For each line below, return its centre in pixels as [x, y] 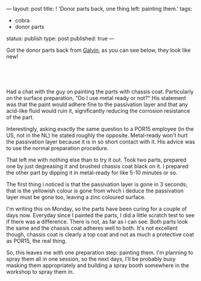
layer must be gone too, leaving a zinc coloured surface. [76, 197]
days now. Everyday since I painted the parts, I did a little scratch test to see [100, 215]
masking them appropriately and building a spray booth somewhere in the [98, 265]
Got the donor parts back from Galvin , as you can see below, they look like [98, 50]
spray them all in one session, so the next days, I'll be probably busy [91, 259]
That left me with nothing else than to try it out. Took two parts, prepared [96, 160]
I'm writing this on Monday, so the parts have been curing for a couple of [97, 209]
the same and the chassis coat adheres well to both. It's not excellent [92, 228]
